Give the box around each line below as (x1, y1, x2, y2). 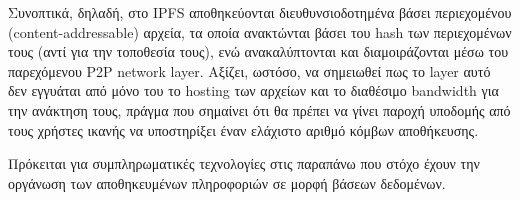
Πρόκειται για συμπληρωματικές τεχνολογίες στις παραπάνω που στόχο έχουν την (8, 153, 480, 174)
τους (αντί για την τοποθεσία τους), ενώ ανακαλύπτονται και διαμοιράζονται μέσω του (8, 41, 509, 62)
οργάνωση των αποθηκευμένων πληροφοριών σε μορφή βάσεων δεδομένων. (8, 172, 446, 193)
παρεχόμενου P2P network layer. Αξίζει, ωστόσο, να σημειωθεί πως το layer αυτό (8, 60, 491, 81)
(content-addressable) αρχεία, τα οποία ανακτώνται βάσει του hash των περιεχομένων (8, 21, 512, 42)
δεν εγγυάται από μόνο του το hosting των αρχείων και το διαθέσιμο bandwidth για (8, 80, 499, 101)
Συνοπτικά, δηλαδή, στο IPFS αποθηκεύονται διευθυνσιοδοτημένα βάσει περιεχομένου (8, 2, 512, 22)
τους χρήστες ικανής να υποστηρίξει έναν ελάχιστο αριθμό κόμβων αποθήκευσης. (8, 119, 479, 140)
